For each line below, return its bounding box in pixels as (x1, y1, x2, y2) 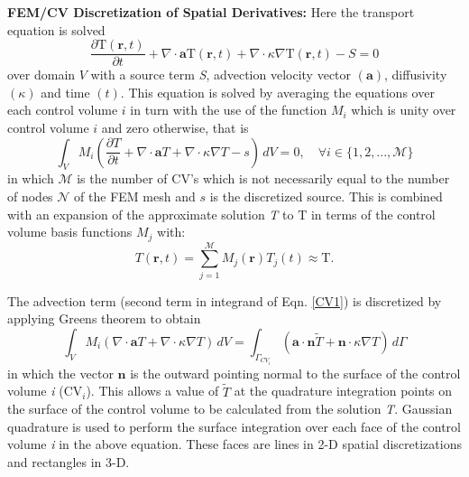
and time (41, 82, 90, 101)
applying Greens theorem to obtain (7, 309, 201, 328)
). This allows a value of (86, 381, 219, 400)
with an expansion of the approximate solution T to (7, 204, 294, 223)
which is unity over (351, 100, 456, 119)
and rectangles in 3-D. (7, 452, 130, 471)
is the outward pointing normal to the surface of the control (130, 363, 461, 382)
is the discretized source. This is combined (209, 187, 443, 206)
